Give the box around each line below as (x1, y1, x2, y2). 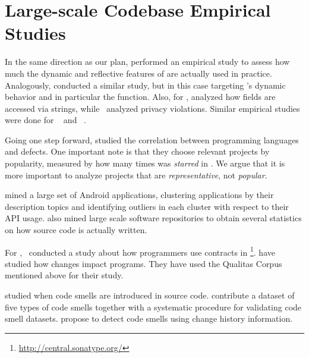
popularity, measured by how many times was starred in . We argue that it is (5, 157, 285, 169)
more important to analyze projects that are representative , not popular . (5, 168, 267, 181)
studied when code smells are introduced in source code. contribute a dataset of (5, 289, 295, 302)
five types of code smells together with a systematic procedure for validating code (5, 300, 302, 313)
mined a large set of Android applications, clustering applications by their (5, 189, 274, 201)
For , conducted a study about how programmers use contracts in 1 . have (5, 244, 275, 258)
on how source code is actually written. (5, 224, 147, 236)
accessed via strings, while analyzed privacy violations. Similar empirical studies (5, 102, 300, 114)
